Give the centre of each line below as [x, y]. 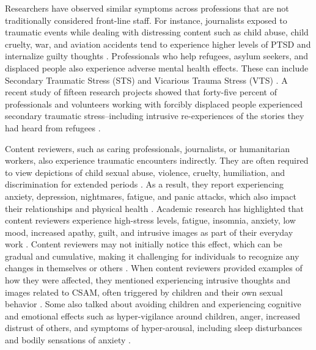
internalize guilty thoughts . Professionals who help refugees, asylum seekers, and [157, 56]
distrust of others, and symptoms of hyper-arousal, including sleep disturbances [154, 328]
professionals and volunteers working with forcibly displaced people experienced [154, 104]
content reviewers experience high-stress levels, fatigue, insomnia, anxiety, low [150, 220]
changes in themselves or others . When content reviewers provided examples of [154, 268]
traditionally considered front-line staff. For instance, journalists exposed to [146, 20]
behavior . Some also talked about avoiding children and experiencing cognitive [153, 304]
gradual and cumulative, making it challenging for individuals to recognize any [152, 256]
